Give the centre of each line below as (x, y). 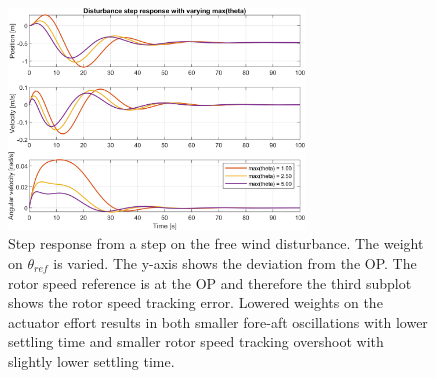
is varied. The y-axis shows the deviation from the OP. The (235, 262)
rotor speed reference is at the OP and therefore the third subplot (210, 282)
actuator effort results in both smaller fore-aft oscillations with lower (218, 321)
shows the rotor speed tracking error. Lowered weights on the (195, 302)
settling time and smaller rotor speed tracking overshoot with (196, 341)
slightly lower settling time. (91, 360)
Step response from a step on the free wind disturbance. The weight (216, 243)
